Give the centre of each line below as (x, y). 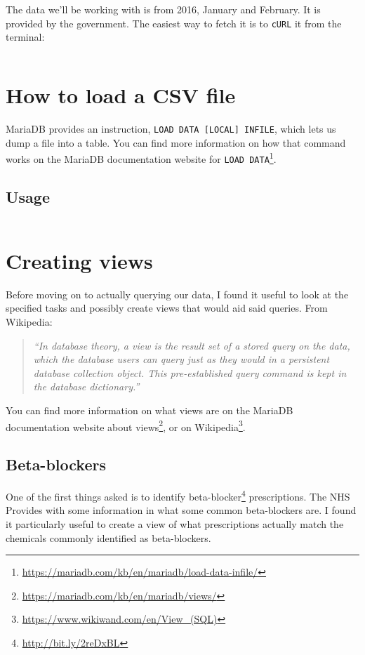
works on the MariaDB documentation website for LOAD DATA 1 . (141, 158)
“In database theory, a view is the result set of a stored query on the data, (192, 345)
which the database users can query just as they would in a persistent (181, 359)
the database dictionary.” (86, 386)
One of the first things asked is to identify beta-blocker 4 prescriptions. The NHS (178, 495)
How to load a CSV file (121, 95)
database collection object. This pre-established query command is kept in (190, 372)
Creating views (79, 260)
